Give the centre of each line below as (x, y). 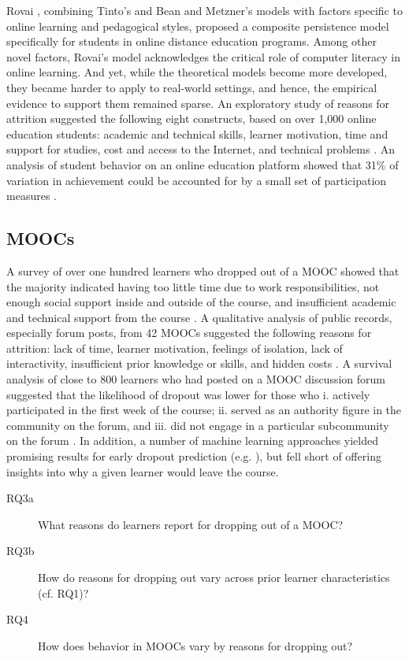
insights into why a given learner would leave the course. (143, 471)
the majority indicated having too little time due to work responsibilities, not (193, 286)
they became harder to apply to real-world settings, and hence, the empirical (192, 87)
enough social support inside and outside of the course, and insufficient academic (201, 302)
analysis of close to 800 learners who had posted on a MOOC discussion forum (196, 379)
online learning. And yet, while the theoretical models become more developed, (197, 72)
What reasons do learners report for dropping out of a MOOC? (191, 524)
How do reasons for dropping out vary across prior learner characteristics (214, 578)
